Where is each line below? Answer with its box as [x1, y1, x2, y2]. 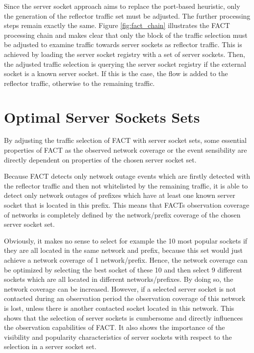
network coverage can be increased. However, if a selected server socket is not [4, 283, 236, 294]
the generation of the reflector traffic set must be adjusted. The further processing [4, 10, 251, 21]
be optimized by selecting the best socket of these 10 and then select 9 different [4, 264, 243, 274]
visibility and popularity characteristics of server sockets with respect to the [4, 331, 232, 342]
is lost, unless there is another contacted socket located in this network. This [4, 302, 234, 313]
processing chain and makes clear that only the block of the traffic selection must [4, 29, 248, 40]
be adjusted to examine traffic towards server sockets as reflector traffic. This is [4, 39, 242, 50]
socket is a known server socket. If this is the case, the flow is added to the [4, 68, 228, 79]
